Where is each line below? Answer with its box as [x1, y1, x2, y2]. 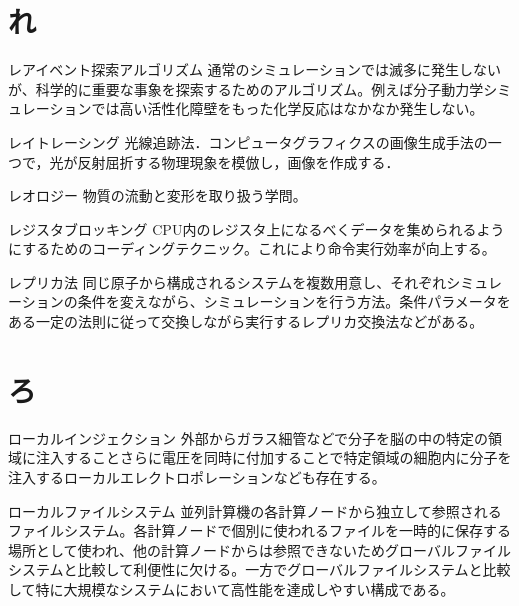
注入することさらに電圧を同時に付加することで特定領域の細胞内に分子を [35, 447, 512, 468]
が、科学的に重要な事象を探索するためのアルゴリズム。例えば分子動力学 [8, 78, 484, 99]
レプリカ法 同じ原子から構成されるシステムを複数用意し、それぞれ [8, 271, 447, 292]
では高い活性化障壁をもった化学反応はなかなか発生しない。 [91, 98, 484, 119]
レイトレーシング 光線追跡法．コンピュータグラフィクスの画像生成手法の [8, 131, 488, 152]
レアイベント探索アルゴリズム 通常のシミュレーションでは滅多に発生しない [8, 59, 502, 80]
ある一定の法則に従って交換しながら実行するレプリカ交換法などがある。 [8, 311, 484, 332]
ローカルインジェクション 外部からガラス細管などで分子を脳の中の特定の [8, 427, 489, 448]
